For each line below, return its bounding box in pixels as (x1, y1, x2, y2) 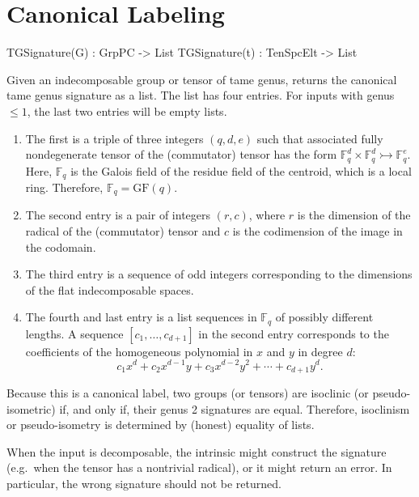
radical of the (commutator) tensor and (25, 223, 221, 240)
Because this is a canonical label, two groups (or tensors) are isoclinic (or (6, 384, 369, 401)
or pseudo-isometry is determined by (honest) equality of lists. (6, 416, 315, 433)
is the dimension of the (297, 206, 411, 223)
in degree (298, 342, 343, 359)
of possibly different (275, 308, 374, 325)
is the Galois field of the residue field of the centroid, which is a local (70, 162, 412, 179)
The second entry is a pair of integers (25, 206, 211, 223)
